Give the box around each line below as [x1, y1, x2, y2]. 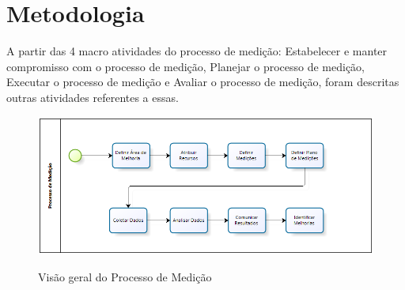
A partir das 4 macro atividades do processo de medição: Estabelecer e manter [6, 43, 388, 59]
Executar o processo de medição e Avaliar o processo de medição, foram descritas [6, 73, 399, 90]
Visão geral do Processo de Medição [38, 268, 212, 284]
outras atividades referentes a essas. [6, 89, 179, 105]
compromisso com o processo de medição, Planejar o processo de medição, [6, 58, 365, 74]
